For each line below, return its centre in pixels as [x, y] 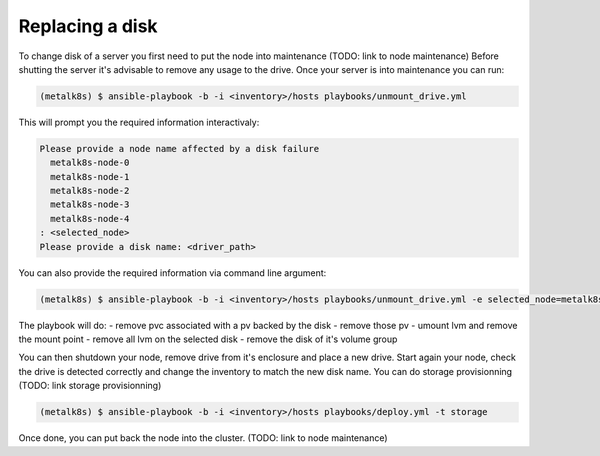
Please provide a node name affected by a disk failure [179, 148]
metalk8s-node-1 [90, 176]
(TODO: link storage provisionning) [90, 386]
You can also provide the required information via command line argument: [172, 272]
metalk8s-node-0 [90, 163]
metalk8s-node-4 [90, 218]
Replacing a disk [88, 26]
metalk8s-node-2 [90, 191]
